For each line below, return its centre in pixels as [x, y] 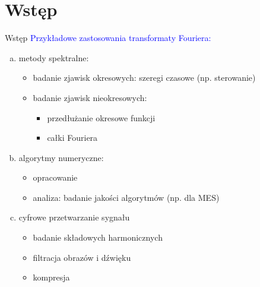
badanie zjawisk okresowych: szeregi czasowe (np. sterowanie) [144, 78]
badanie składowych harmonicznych [98, 237]
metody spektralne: [54, 57]
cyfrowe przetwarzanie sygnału [74, 217]
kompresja [51, 277]
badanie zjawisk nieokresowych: [90, 97]
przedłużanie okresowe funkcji [101, 117]
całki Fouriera [72, 138]
